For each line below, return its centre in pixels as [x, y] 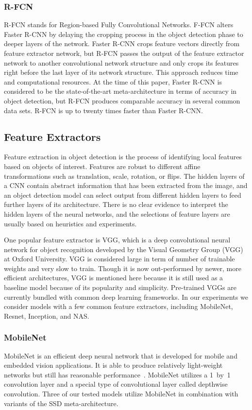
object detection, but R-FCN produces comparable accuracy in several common [122, 100]
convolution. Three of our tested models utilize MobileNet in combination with [121, 394]
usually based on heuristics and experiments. [70, 223]
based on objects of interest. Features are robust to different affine [102, 166]
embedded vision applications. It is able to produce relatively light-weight [113, 365]
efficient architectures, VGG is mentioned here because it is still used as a [114, 278]
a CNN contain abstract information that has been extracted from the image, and [126, 185]
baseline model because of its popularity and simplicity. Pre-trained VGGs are [120, 287]
